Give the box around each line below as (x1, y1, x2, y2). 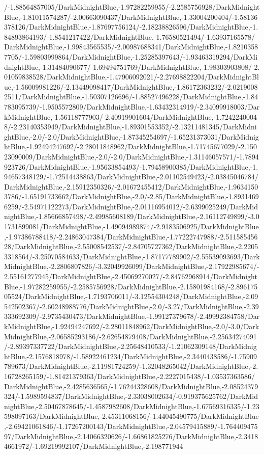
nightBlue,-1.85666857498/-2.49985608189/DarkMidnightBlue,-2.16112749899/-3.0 (4, 211, 259, 222)
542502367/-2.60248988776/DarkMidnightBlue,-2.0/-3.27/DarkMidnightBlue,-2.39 (4, 301, 259, 311)
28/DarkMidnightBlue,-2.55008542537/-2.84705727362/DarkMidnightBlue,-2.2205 (4, 241, 258, 252)
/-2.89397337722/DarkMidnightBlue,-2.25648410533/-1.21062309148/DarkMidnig (4, 341, 257, 352)
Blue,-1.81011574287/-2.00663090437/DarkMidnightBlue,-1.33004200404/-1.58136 (4, 11, 258, 22)
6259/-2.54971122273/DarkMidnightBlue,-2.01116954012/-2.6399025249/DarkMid (4, 201, 258, 211)
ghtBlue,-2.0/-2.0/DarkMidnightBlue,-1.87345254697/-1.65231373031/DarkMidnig (4, 131, 259, 142)
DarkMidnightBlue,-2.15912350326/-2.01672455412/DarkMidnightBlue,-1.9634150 (4, 181, 258, 192)
